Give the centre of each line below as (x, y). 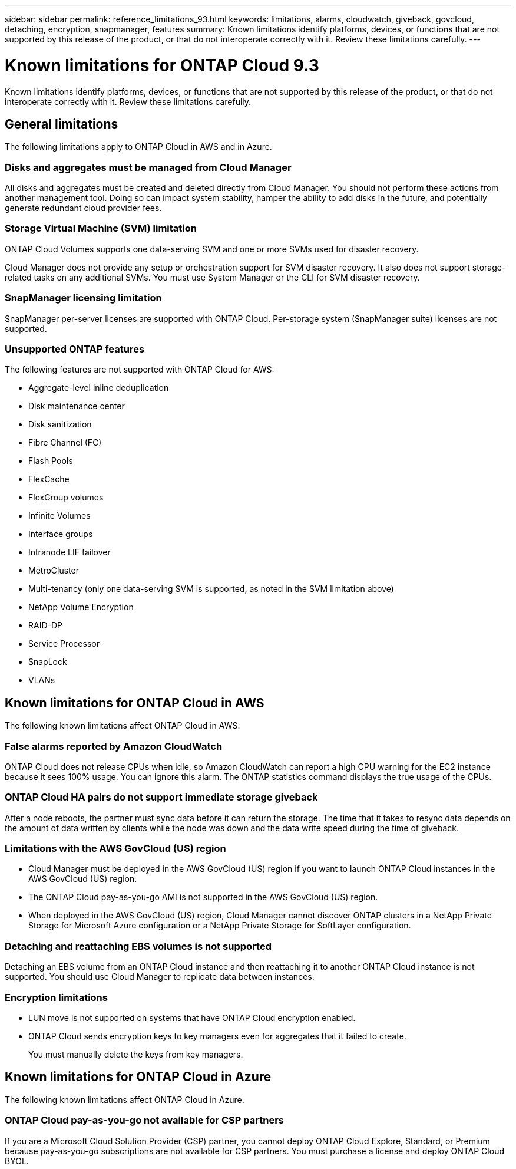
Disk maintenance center (77, 406)
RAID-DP (46, 625)
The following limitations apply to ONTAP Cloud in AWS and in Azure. (138, 147)
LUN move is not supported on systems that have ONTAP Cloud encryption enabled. (192, 1017)
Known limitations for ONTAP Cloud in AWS (135, 703)
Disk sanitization (60, 424)
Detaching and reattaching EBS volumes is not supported (138, 946)
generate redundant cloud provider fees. (83, 208)
